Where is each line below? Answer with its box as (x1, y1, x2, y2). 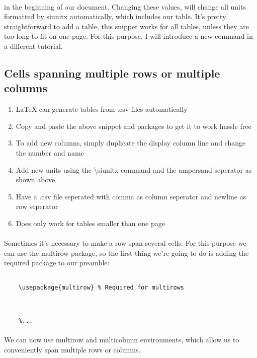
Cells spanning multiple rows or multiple (4, 65, 220, 81)
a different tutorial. (4, 40, 63, 51)
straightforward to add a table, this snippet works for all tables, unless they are (4, 21, 249, 31)
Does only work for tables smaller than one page (16, 218, 165, 228)
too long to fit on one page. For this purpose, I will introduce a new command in (4, 31, 253, 41)
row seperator (16, 201, 58, 211)
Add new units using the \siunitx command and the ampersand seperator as (16, 164, 252, 175)
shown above (16, 174, 55, 185)
